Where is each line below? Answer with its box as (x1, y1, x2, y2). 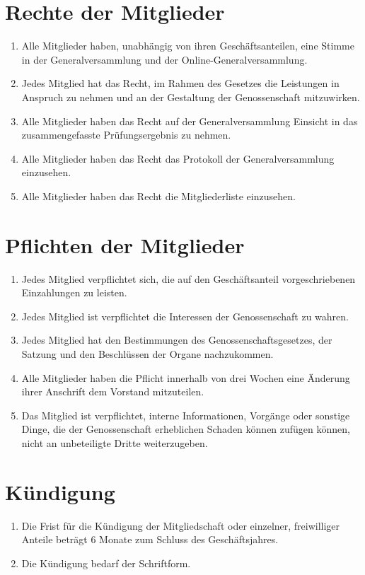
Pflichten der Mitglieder (5, 230, 245, 259)
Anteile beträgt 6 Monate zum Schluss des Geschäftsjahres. (21, 532, 279, 547)
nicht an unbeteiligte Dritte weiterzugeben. (21, 435, 208, 450)
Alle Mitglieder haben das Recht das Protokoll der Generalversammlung (21, 151, 335, 165)
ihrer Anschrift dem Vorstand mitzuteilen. (21, 384, 204, 399)
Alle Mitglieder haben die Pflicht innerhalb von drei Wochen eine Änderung (21, 370, 350, 385)
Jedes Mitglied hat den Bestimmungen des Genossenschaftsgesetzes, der (21, 332, 332, 347)
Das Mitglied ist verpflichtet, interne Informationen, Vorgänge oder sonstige (21, 407, 350, 422)
